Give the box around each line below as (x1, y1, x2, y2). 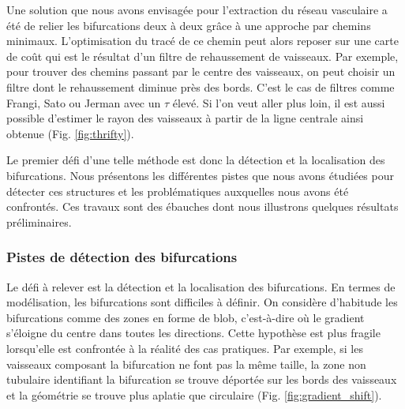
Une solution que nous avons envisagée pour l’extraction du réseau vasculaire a (6, 2, 388, 17)
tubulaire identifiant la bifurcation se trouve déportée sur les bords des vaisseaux (6, 371, 397, 388)
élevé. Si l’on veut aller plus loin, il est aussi (172, 94, 385, 111)
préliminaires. (6, 213, 72, 230)
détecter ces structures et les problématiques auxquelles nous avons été (6, 182, 349, 199)
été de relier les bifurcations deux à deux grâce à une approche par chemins (6, 17, 371, 33)
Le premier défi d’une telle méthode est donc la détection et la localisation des (6, 152, 385, 168)
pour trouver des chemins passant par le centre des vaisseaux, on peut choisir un (6, 63, 396, 80)
